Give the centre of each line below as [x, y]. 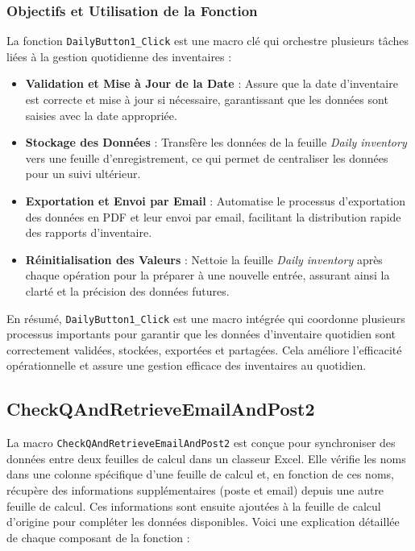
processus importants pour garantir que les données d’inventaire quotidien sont [201, 334]
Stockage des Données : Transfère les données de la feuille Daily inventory [216, 142]
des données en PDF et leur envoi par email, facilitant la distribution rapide [213, 216]
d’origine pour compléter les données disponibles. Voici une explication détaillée [203, 522]
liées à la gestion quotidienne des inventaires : [119, 56]
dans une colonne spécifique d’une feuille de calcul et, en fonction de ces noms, [200, 474]
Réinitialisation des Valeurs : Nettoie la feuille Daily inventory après [204, 259]
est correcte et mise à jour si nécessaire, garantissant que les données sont [207, 99]
